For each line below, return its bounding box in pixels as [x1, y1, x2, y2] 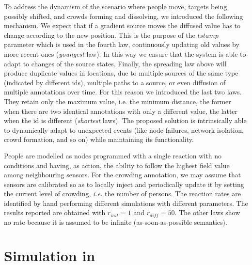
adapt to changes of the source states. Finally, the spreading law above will [4, 58, 227, 68]
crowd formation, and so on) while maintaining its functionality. [4, 134, 194, 144]
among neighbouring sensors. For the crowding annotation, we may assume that [4, 170, 241, 180]
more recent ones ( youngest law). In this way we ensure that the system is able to [4, 48, 246, 59]
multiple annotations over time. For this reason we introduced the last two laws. [4, 87, 242, 97]
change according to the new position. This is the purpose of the [4, 30, 195, 40]
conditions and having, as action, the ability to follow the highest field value [4, 160, 230, 170]
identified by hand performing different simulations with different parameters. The [4, 198, 248, 208]
